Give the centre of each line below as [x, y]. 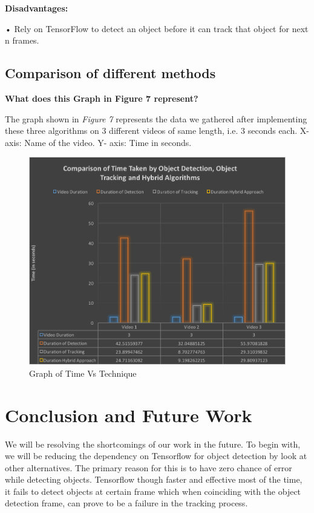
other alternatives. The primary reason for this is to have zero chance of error [149, 467]
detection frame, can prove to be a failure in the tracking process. [126, 503]
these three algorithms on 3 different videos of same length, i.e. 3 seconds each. [151, 131]
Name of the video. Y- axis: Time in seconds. [108, 142]
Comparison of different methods [110, 73]
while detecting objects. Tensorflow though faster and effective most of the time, [154, 479]
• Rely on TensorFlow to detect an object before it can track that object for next [157, 28]
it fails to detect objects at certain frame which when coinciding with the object [153, 491]
